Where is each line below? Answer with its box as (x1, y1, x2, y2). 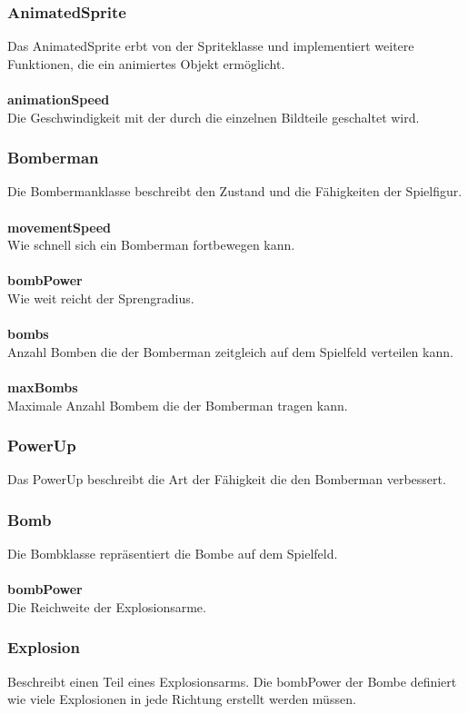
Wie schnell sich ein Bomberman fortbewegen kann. (7, 235, 295, 254)
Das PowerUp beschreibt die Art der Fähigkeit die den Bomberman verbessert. (7, 470, 446, 489)
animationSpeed (7, 90, 110, 108)
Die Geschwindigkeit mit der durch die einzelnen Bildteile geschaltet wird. (7, 107, 420, 126)
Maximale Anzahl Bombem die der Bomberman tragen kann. (7, 395, 348, 414)
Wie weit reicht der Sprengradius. (7, 288, 194, 307)
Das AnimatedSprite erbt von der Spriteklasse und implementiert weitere (7, 36, 414, 55)
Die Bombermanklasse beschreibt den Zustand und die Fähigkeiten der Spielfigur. (7, 182, 463, 201)
